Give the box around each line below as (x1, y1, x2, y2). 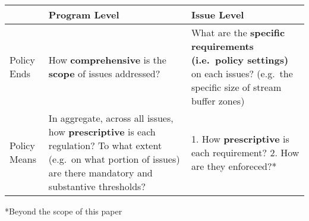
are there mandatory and (48, 166, 153, 179)
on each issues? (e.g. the (191, 67, 293, 80)
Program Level (48, 8, 119, 21)
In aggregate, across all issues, (48, 111, 174, 125)
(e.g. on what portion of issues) (48, 152, 180, 166)
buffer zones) (191, 94, 245, 108)
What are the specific (191, 26, 285, 39)
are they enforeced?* (191, 159, 277, 173)
